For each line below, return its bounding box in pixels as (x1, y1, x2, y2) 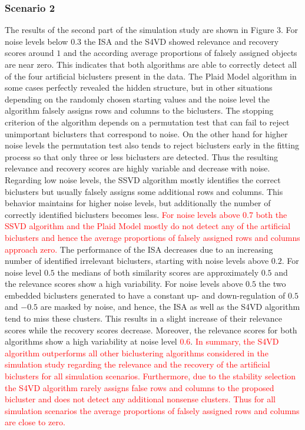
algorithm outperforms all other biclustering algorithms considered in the (5, 346, 268, 359)
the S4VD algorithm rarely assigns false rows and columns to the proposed (5, 381, 274, 393)
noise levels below (5, 35, 68, 47)
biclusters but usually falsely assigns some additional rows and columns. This (5, 185, 283, 197)
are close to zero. (5, 416, 65, 428)
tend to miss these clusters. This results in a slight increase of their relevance (5, 312, 283, 325)
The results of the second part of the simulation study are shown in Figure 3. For (5, 24, 299, 36)
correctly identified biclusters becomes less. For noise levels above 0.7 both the (5, 208, 287, 220)
